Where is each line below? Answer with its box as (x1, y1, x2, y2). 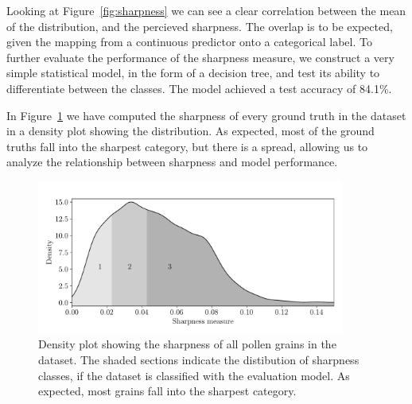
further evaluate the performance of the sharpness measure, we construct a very (6, 49, 395, 65)
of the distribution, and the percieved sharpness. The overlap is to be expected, (6, 17, 393, 34)
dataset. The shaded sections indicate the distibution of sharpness (38, 351, 360, 367)
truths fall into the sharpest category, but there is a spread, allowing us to (6, 138, 368, 154)
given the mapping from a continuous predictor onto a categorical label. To (6, 33, 372, 50)
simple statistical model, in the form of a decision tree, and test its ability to (6, 64, 380, 81)
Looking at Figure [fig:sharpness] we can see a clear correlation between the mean (6, 2, 406, 18)
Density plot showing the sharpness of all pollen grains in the (38, 336, 336, 352)
